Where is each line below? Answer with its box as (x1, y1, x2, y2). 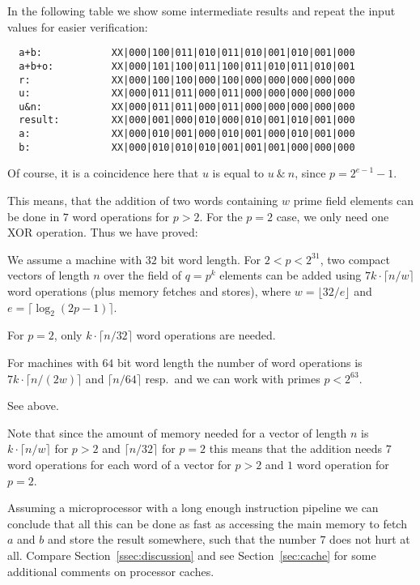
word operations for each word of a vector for (7, 455, 231, 472)
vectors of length (7, 267, 90, 284)
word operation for (296, 455, 389, 472)
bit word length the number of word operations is (117, 353, 363, 370)
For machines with (7, 353, 99, 370)
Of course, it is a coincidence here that (7, 164, 199, 181)
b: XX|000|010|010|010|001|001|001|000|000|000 (19, 141, 355, 153)
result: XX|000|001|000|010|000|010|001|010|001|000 (19, 114, 355, 126)
